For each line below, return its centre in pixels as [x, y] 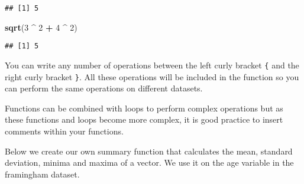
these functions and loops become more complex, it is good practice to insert [144, 119]
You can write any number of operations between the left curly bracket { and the [152, 65]
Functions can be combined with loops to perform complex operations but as [144, 108]
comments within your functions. [64, 131]
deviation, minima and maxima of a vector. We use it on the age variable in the [149, 162]
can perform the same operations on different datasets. [104, 88]
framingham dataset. [42, 174]
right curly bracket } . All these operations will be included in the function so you [152, 76]
